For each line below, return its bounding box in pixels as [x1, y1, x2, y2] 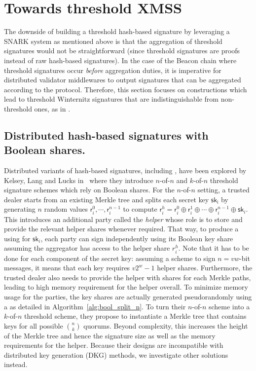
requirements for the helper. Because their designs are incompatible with [4, 340, 223, 350]
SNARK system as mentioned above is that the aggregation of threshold [4, 36, 222, 46]
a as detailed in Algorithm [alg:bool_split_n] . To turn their [4, 301, 186, 311]
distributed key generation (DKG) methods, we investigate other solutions [4, 349, 228, 360]
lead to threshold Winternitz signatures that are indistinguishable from [4, 94, 219, 104]
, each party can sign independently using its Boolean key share [40, 233, 233, 243]
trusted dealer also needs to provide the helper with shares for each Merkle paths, [4, 272, 251, 282]
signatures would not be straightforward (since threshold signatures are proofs [4, 45, 240, 56]
